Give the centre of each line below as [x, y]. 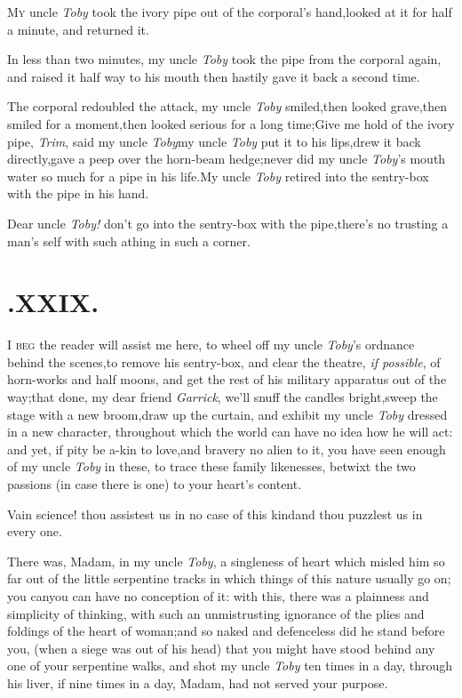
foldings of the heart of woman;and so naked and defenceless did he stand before [226, 631]
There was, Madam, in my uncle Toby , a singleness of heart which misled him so [226, 561]
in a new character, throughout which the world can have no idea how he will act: [230, 432]
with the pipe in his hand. [78, 193]
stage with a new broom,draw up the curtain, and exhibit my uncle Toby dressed [227, 414]
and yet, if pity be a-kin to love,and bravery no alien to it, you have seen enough [227, 449]
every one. [35, 531]
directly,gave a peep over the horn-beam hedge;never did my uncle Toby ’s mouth [227, 159]
